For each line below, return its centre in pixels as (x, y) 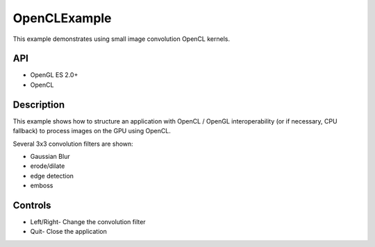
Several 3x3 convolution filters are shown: (73, 144)
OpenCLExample (62, 18)
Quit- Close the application (68, 232)
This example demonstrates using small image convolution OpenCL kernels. (122, 39)
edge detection (52, 176)
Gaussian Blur (50, 156)
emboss (42, 186)
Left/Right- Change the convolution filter (88, 222)
